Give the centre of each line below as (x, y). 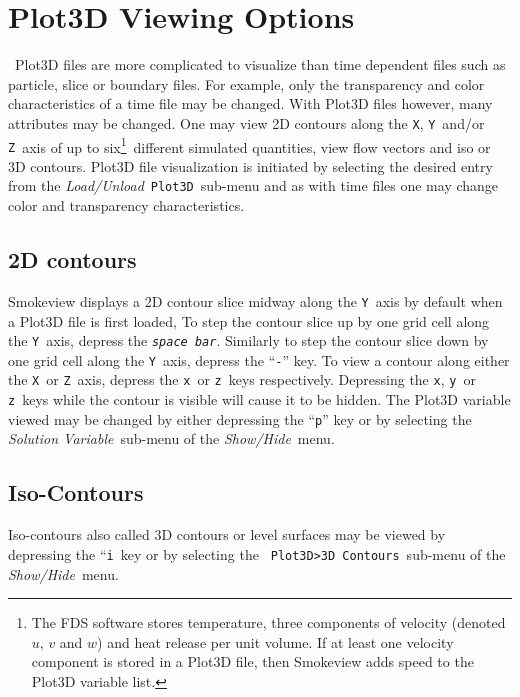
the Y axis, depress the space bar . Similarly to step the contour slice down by (248, 340)
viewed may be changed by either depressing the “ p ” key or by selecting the (240, 418)
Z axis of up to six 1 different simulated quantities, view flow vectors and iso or (249, 145)
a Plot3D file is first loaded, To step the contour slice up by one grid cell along (249, 320)
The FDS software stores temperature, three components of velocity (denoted (268, 622)
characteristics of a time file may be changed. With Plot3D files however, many (250, 103)
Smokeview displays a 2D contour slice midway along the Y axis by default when (255, 300)
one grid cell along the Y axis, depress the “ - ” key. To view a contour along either (259, 359)
